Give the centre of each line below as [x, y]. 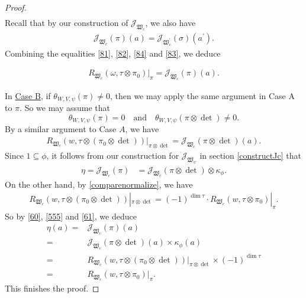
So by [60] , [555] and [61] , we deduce [71, 216]
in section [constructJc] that [250, 155]
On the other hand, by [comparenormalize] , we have [99, 184]
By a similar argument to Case [61, 129]
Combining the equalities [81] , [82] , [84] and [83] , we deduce [113, 53]
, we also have [170, 23]
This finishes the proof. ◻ [52, 288]
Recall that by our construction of [67, 23]
